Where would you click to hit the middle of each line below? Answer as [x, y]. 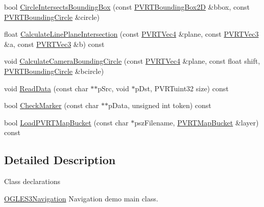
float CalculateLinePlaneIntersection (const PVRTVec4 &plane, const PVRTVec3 [131, 34]
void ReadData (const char [46, 88]
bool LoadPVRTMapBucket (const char [66, 122]
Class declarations [32, 181]
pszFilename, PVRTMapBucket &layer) [197, 122]
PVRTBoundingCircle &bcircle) [54, 71]
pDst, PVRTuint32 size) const [182, 88]
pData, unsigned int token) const [160, 105]
